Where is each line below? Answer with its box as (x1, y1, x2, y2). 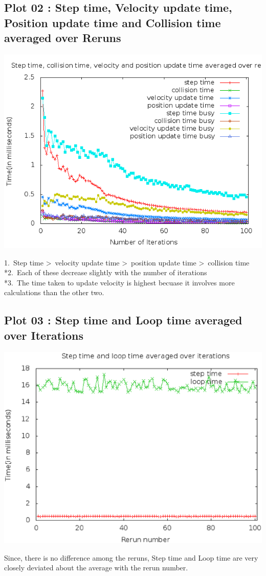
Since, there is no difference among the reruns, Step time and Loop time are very (4, 552, 258, 563)
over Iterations (4, 327, 83, 343)
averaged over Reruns (4, 30, 121, 46)
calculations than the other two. (4, 287, 104, 298)
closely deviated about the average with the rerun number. (4, 562, 188, 573)
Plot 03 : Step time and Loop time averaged (4, 312, 242, 328)
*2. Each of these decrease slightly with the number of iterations (4, 267, 207, 278)
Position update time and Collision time (4, 14, 221, 30)
